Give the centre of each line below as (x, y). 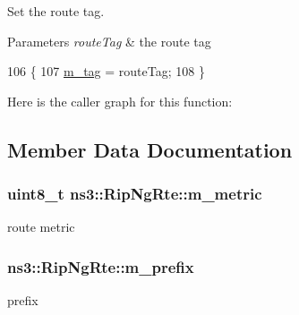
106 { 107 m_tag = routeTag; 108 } (106, 71)
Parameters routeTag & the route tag (109, 41)
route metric (41, 227)
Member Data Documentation (150, 149)
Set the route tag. (56, 11)
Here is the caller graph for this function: (120, 101)
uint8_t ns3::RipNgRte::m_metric (135, 194)
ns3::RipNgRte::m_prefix (101, 266)
